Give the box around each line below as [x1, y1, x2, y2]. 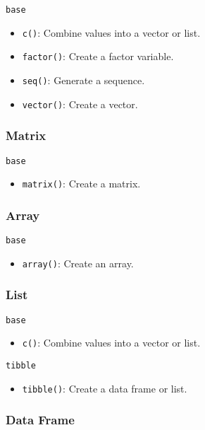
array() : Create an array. [22, 255, 134, 270]
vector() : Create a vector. [22, 96, 138, 111]
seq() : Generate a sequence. [22, 72, 145, 87]
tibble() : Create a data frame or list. [22, 380, 187, 395]
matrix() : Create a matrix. [22, 176, 141, 191]
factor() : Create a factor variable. [22, 49, 174, 64]
